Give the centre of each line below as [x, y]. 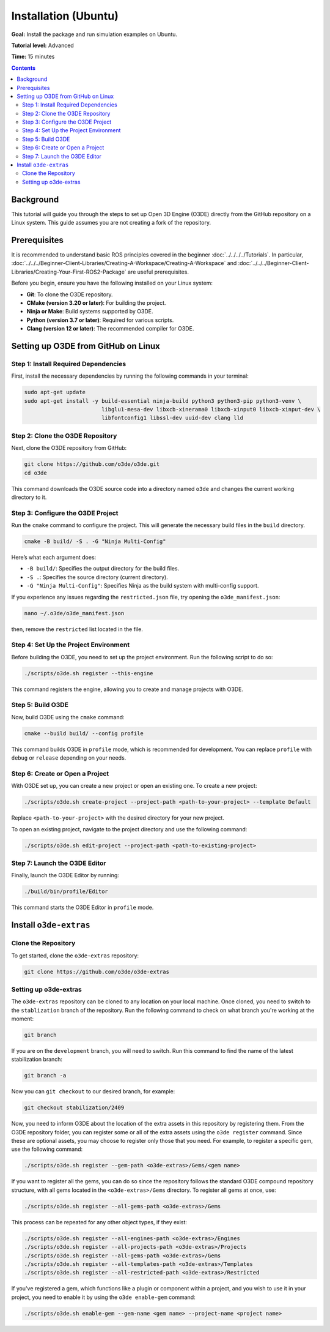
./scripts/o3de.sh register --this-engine [89, 673]
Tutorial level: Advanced [43, 45]
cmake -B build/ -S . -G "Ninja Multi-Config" [95, 541]
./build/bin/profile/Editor [66, 892]
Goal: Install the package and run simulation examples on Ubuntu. [94, 34]
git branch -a [45, 1076]
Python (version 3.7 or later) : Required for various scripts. [100, 320]
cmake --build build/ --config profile [84, 733]
